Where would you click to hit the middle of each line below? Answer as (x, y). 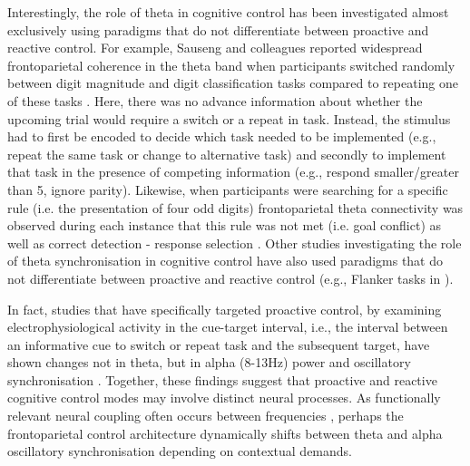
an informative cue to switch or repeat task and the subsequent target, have (219, 344)
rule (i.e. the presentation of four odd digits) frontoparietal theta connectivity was (235, 207)
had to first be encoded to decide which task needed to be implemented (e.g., (222, 136)
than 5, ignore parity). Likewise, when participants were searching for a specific (228, 189)
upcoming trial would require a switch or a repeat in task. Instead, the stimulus (229, 118)
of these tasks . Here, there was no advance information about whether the (215, 100)
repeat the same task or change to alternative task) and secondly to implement (227, 154)
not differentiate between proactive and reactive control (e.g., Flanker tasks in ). (230, 278)
